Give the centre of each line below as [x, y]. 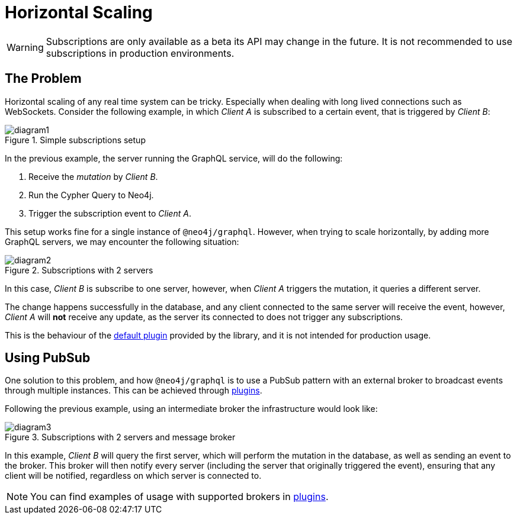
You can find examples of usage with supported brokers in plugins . [179, 497]
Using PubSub [48, 358]
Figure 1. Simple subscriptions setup [75, 140]
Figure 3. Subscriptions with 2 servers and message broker [120, 437]
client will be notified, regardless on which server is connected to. [133, 476]
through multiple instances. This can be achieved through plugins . [134, 391]
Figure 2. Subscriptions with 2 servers [79, 270]
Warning [25, 47]
